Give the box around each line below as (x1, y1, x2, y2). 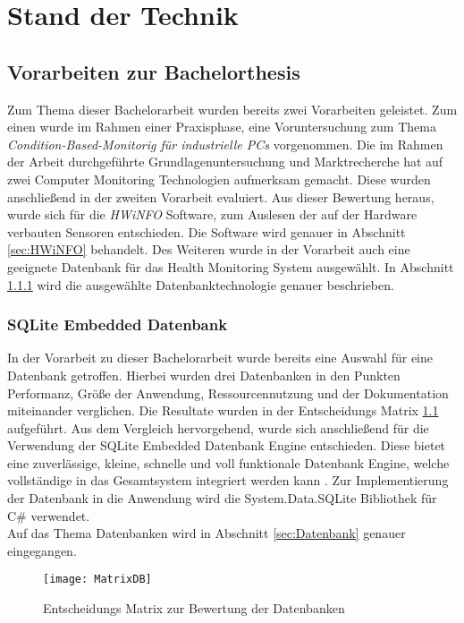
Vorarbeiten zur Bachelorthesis (7, 57, 300, 85)
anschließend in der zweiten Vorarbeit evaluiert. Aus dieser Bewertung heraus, (7, 187, 434, 206)
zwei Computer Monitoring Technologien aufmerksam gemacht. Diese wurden (7, 169, 431, 188)
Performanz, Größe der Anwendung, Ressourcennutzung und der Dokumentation (7, 383, 449, 402)
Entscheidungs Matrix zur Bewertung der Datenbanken (43, 599, 345, 618)
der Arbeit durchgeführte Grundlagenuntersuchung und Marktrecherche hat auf (7, 152, 443, 171)
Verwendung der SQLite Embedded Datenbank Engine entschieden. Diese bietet (7, 436, 446, 455)
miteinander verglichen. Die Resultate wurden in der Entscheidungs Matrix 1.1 (7, 401, 439, 420)
